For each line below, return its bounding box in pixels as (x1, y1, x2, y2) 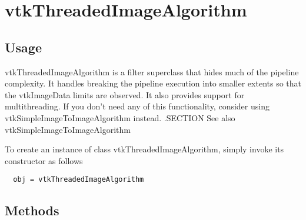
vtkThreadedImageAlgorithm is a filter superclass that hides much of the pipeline (5, 65, 299, 78)
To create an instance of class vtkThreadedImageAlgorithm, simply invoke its (5, 143, 284, 155)
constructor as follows (5, 154, 83, 166)
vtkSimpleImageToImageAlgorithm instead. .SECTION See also (5, 111, 235, 124)
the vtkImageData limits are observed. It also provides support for (5, 88, 245, 101)
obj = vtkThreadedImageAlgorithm (13, 175, 144, 184)
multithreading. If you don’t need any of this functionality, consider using (5, 100, 270, 112)
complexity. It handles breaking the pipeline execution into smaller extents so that (5, 77, 301, 89)
